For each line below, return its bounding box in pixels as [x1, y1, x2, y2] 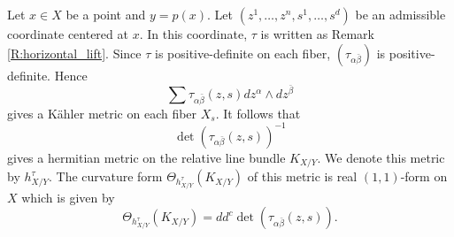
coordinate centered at [7, 25, 128, 42]
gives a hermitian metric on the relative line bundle [7, 148, 286, 166]
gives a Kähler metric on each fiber [7, 103, 197, 122]
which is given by [21, 187, 115, 206]
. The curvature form [49, 167, 163, 186]
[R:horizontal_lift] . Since [7, 43, 142, 62]
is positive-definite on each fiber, [155, 43, 331, 62]
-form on [400, 167, 448, 186]
